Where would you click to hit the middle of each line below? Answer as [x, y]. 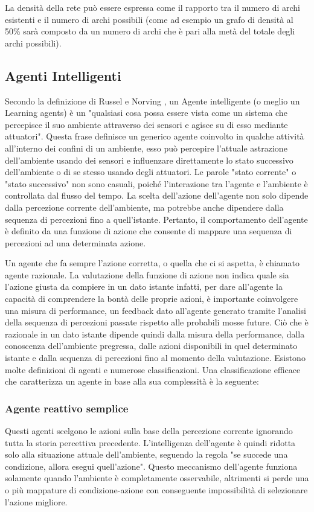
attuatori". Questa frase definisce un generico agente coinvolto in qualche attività [155, 136]
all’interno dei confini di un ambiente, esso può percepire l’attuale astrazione [146, 148]
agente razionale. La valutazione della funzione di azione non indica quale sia [147, 274]
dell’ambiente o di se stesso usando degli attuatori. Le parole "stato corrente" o [151, 172]
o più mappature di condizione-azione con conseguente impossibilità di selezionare [156, 490]
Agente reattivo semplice [67, 408]
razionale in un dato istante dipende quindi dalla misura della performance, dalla [155, 334]
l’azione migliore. [36, 501]
